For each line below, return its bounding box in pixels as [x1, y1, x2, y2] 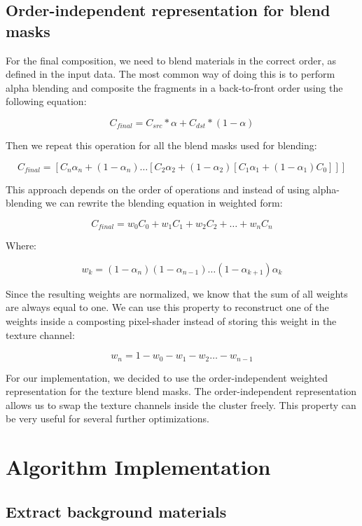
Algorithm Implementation [6, 452, 271, 481]
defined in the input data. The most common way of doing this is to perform [6, 67, 335, 81]
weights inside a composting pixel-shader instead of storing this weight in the [6, 313, 337, 328]
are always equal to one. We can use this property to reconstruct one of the [6, 300, 329, 314]
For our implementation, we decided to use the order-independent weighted [6, 370, 328, 385]
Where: [6, 238, 36, 253]
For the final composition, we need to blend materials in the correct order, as [6, 53, 336, 67]
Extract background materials [6, 500, 227, 522]
